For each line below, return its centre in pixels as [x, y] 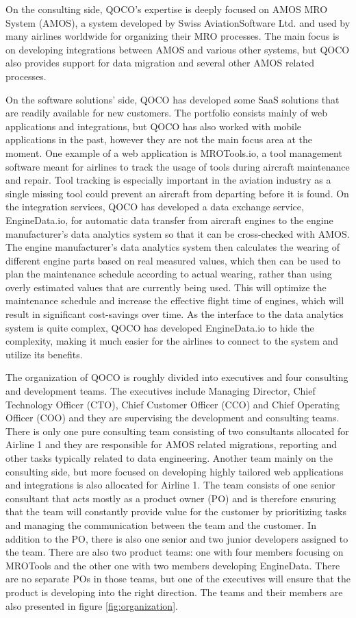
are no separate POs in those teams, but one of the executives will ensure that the [178, 579]
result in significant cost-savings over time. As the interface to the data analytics [175, 314]
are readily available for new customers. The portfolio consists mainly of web [166, 113]
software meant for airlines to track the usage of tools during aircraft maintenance [178, 166]
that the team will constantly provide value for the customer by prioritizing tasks [176, 511]
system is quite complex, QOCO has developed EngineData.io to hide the [160, 327]
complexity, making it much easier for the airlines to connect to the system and [172, 341]
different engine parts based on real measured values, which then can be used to [173, 260]
